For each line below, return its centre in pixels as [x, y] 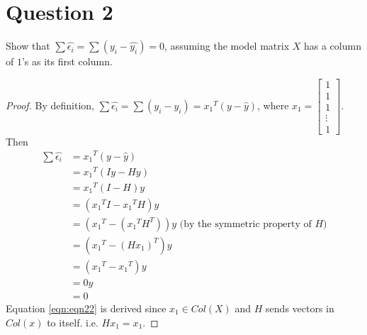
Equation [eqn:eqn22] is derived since [86, 308]
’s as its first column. [67, 61]
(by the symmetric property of [245, 224]
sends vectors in [300, 308]
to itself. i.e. [73, 322]
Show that [28, 46]
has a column [332, 46]
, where [273, 105]
